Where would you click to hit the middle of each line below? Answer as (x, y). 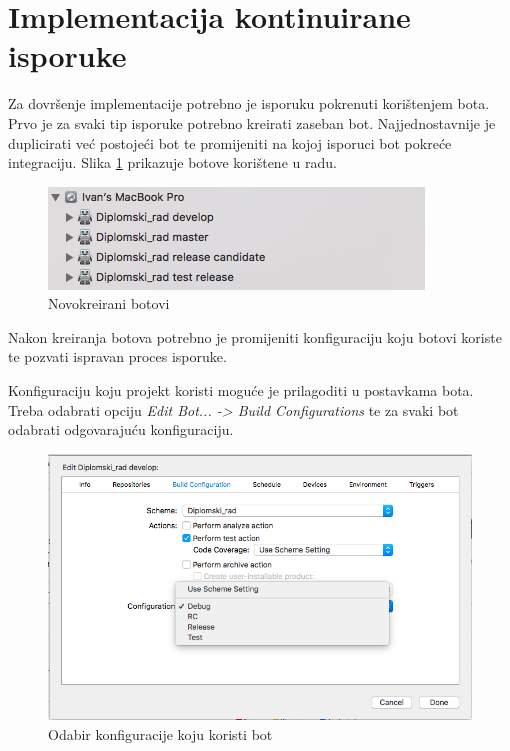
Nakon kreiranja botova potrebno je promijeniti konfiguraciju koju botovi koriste (255, 336)
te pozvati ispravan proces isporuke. (117, 356)
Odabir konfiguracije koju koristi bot (160, 733)
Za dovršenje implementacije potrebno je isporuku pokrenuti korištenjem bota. (249, 103)
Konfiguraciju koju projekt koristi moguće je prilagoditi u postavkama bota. (241, 390)
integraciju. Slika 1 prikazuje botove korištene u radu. (172, 162)
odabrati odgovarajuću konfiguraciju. (121, 429)
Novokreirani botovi (109, 303)
